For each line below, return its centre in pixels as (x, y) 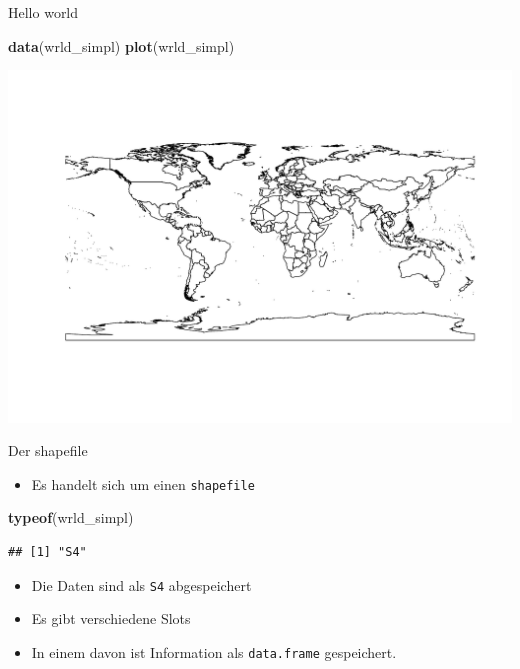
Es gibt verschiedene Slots (111, 618)
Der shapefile (48, 450)
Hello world (43, 12)
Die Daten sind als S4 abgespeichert (141, 584)
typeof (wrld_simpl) (71, 517)
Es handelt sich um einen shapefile (143, 483)
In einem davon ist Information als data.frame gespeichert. (214, 651)
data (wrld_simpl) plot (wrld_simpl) (121, 45)
